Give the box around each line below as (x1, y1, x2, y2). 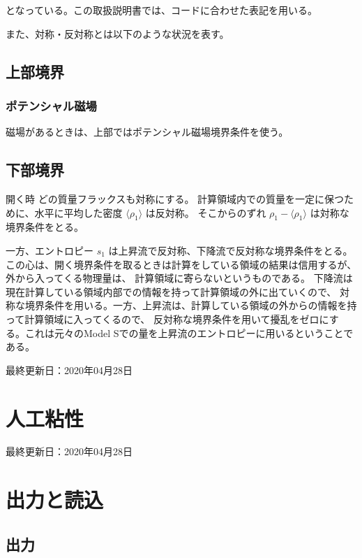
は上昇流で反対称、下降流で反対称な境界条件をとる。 (108, 243, 353, 257)
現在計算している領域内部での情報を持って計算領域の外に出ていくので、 (6, 284, 337, 299)
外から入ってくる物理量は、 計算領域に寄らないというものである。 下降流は (6, 271, 353, 285)
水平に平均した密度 (34, 205, 123, 220)
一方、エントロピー (6, 243, 93, 257)
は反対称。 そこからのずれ (145, 205, 266, 220)
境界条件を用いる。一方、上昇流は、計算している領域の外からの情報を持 (24, 298, 357, 313)
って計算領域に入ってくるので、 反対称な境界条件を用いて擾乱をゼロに (6, 311, 329, 326)
